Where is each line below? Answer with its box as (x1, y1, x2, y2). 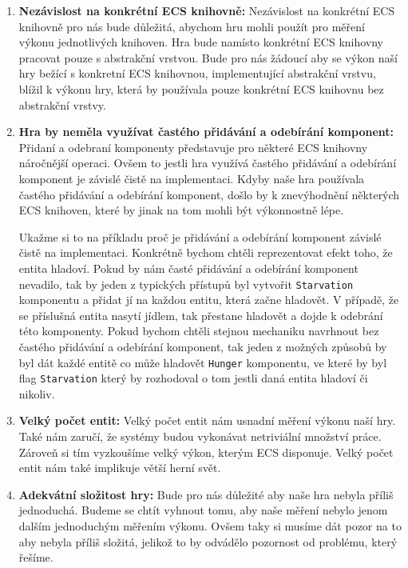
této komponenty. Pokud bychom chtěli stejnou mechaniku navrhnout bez (18, 322, 379, 339)
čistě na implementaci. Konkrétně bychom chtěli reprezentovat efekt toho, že (18, 244, 393, 261)
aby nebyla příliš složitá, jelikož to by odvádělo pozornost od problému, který (18, 533, 398, 550)
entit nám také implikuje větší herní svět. (18, 459, 221, 476)
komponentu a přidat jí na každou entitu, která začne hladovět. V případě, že (18, 291, 399, 308)
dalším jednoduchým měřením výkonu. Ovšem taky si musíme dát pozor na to (18, 518, 402, 534)
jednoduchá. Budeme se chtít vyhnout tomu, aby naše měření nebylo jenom (18, 502, 388, 518)
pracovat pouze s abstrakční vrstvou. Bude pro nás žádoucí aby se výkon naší (18, 49, 398, 66)
